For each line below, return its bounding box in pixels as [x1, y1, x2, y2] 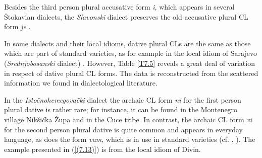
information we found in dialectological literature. [4, 77, 158, 88]
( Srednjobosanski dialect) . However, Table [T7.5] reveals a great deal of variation [4, 57, 255, 68]
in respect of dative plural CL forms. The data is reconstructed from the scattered [4, 67, 258, 78]
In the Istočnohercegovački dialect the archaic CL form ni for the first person [4, 94, 241, 105]
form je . [4, 21, 31, 32]
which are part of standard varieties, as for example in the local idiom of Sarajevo [4, 48, 257, 58]
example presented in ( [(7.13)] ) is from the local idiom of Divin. [4, 143, 201, 154]
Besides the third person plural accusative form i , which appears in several [4, 2, 235, 12]
